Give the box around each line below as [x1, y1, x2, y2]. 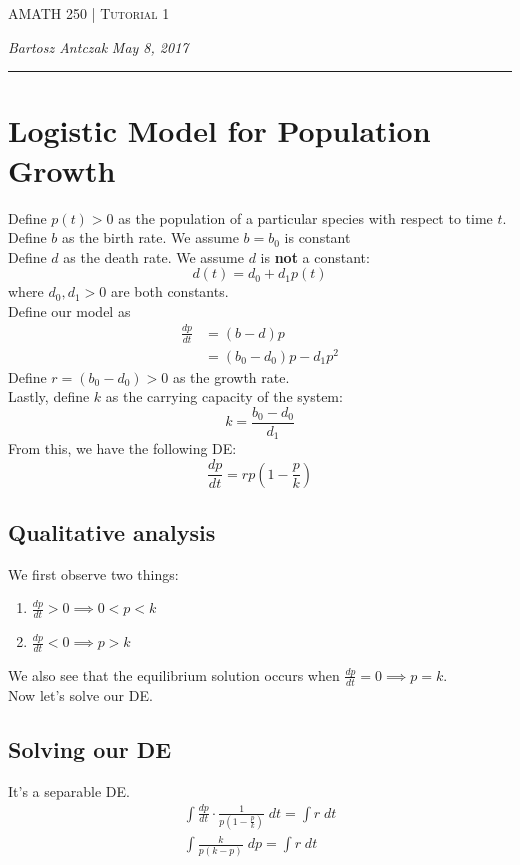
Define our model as [8, 300, 131, 321]
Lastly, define [8, 386, 90, 407]
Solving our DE [8, 733, 172, 764]
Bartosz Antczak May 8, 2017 [8, 36, 189, 57]
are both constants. [110, 281, 229, 302]
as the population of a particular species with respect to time [118, 207, 493, 228]
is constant [284, 227, 351, 248]
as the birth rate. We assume [62, 227, 239, 248]
